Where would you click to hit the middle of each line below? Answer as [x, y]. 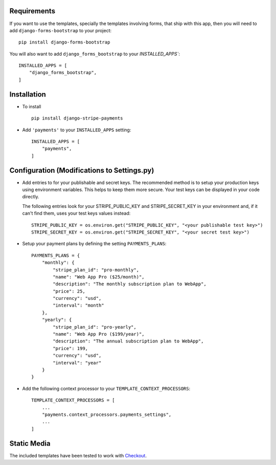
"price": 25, [69, 291]
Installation [28, 94]
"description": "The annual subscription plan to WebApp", [128, 341]
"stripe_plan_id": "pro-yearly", [95, 327]
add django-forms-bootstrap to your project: [61, 30]
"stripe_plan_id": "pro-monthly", [96, 270]
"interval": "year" [77, 363]
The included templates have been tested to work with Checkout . [78, 455]
